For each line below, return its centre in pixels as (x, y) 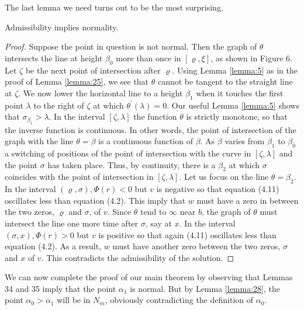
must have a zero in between (248, 200)
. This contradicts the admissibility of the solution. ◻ (138, 257)
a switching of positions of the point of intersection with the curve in (128, 153)
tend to (153, 212)
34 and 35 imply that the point (61, 288)
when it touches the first (240, 93)
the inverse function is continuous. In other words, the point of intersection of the (151, 129)
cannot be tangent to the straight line (225, 81)
